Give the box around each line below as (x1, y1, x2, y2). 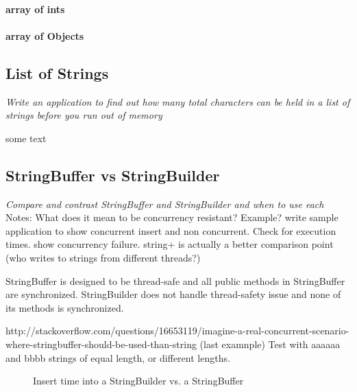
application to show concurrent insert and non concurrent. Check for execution (5, 223, 336, 238)
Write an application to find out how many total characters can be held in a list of (5, 94, 350, 108)
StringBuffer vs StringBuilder (5, 164, 220, 185)
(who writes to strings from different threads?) (5, 250, 201, 264)
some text (5, 130, 47, 145)
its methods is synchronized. (5, 300, 124, 314)
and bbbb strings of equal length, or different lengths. (5, 350, 230, 365)
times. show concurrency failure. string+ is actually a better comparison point (5, 237, 334, 251)
